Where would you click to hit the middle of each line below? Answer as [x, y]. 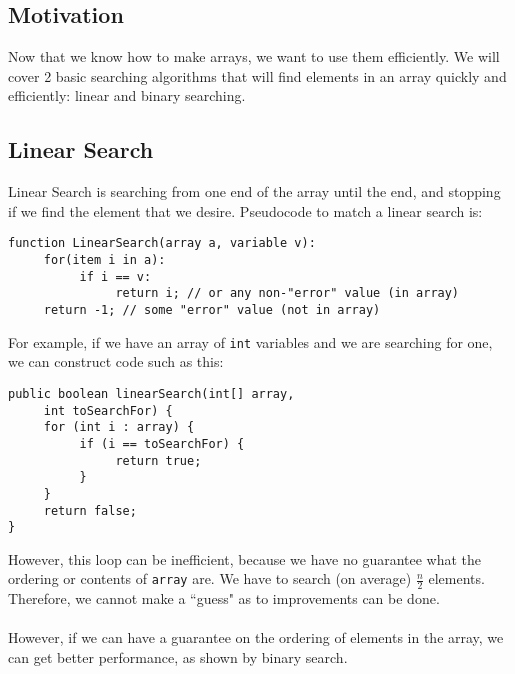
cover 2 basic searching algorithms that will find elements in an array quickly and [257, 75]
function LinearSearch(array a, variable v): [162, 243]
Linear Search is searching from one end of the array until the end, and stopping [254, 191]
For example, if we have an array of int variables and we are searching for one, [250, 341]
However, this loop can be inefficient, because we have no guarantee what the [245, 558]
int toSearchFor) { [108, 410]
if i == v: [115, 276]
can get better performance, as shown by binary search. [178, 657]
